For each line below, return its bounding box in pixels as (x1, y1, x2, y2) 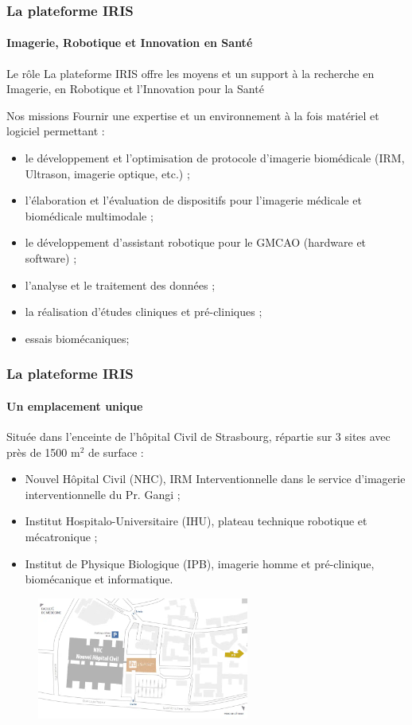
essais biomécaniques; (25, 329, 130, 346)
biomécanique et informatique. (25, 571, 173, 587)
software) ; (25, 249, 77, 266)
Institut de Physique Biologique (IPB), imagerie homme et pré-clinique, (25, 555, 375, 571)
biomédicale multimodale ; (25, 207, 154, 224)
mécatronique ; (25, 528, 98, 544)
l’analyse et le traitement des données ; (25, 276, 216, 293)
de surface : (88, 443, 144, 460)
